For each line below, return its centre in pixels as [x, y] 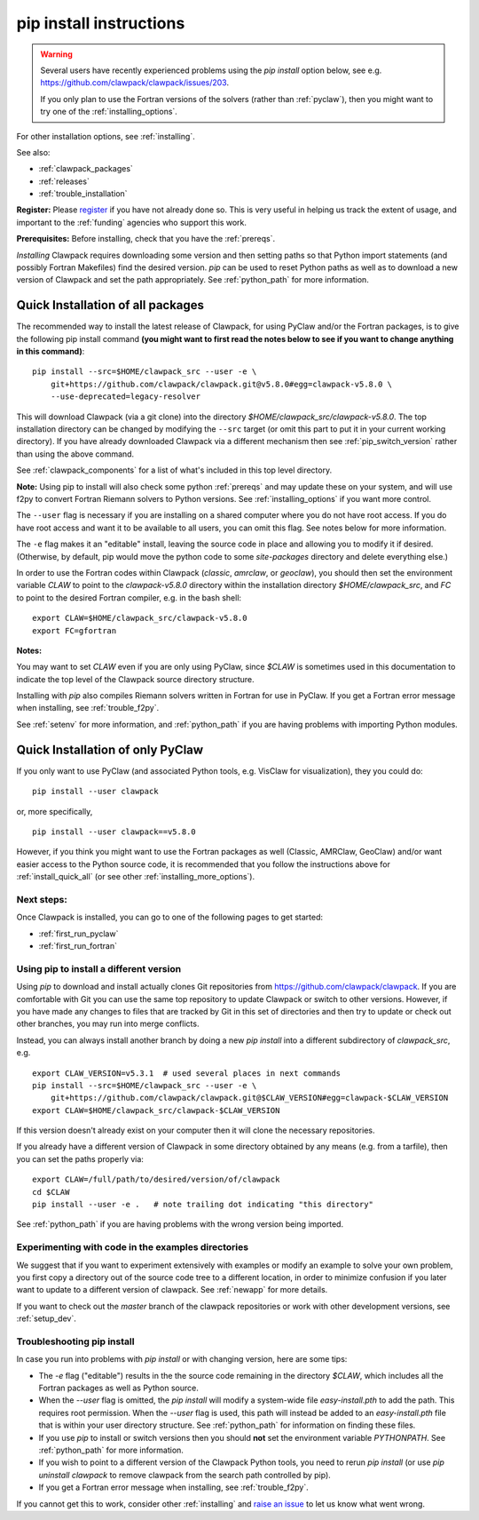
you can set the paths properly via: [80, 1158]
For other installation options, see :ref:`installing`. [106, 136]
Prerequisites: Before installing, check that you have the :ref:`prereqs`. [145, 239]
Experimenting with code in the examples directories [132, 1247]
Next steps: [42, 899]
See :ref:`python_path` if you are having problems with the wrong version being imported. [180, 1224]
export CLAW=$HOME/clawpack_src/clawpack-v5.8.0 [140, 618]
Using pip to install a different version [99, 968]
